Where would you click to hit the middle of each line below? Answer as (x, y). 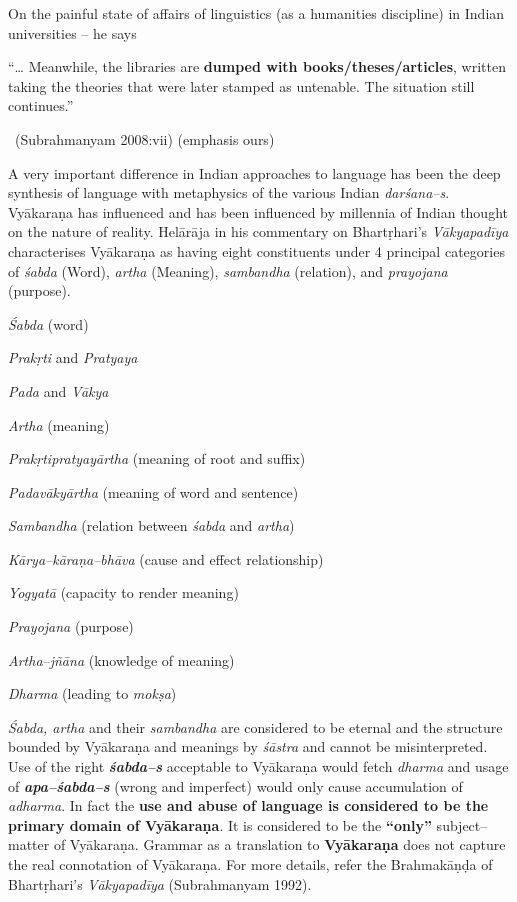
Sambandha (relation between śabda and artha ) (151, 525)
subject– (462, 824)
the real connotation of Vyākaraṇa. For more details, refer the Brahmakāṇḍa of (250, 864)
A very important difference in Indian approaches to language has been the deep (254, 172)
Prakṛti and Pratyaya (73, 357)
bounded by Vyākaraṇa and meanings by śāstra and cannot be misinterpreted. (248, 746)
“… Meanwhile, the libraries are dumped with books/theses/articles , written (257, 66)
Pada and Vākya (58, 390)
